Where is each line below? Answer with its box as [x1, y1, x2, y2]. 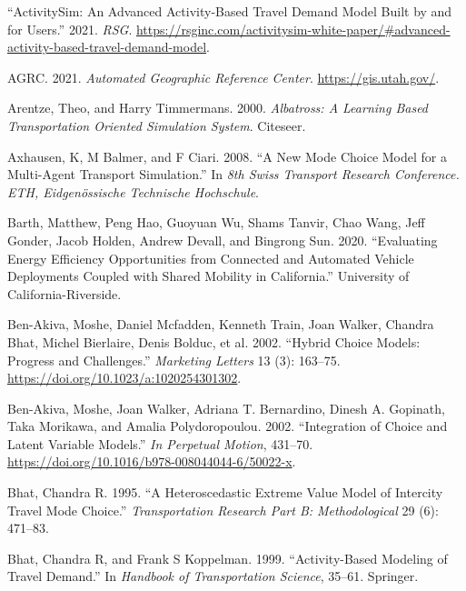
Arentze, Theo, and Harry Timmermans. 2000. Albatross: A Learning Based [7, 98, 429, 117]
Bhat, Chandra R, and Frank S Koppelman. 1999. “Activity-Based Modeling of [7, 548, 448, 567]
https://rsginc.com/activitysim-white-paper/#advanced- [135, 19, 451, 38]
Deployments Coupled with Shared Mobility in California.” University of [7, 266, 410, 285]
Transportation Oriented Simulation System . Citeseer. [7, 115, 306, 135]
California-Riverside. [7, 284, 122, 303]
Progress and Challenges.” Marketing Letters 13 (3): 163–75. [7, 350, 341, 369]
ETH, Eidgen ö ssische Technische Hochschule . [7, 182, 260, 201]
